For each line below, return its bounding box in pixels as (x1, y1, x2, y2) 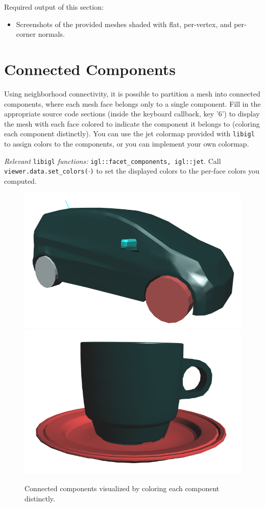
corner (16, 29, 36, 39)
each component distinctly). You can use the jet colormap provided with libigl (4, 128, 255, 139)
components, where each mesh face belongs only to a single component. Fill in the (4, 98, 261, 109)
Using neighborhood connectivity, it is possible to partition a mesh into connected (4, 88, 260, 99)
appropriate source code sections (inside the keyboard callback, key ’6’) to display (4, 108, 260, 119)
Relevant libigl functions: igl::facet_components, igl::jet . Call (4, 155, 221, 166)
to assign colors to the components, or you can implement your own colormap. (4, 138, 249, 149)
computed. (4, 175, 37, 186)
